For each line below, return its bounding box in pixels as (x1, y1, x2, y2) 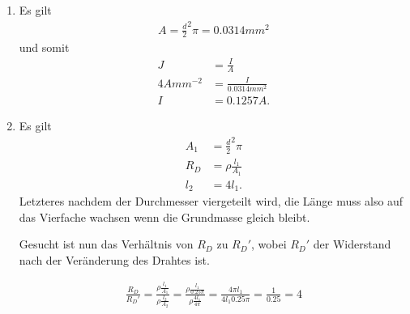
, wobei (250, 235, 287, 252)
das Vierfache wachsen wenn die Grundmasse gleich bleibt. (19, 208, 310, 225)
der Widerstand (313, 235, 391, 252)
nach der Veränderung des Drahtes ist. (19, 251, 210, 268)
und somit (19, 39, 70, 56)
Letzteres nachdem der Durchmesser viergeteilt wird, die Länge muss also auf (19, 193, 404, 210)
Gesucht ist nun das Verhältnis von (19, 235, 194, 252)
